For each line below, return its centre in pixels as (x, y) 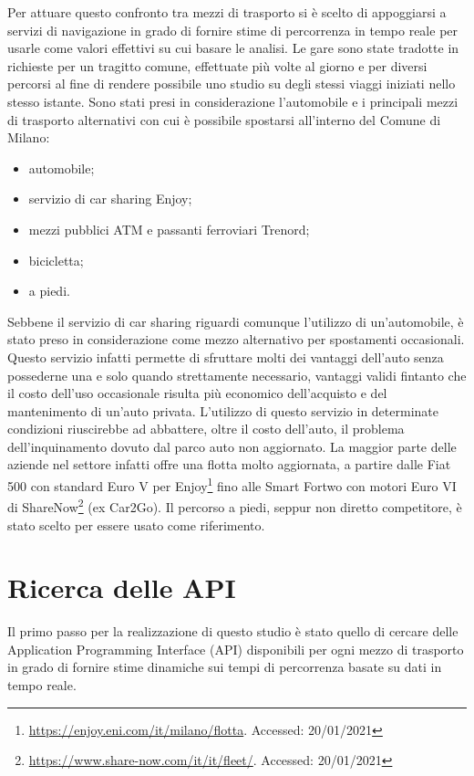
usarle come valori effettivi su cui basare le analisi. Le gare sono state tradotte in (233, 48)
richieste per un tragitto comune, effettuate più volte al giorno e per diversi (217, 65)
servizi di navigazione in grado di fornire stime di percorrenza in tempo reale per (233, 30)
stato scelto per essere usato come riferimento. (136, 524)
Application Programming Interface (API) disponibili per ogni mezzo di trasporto (236, 649)
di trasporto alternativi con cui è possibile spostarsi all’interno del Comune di (224, 119)
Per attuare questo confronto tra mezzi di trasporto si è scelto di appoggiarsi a (227, 12)
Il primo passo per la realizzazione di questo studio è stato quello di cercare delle (233, 631)
